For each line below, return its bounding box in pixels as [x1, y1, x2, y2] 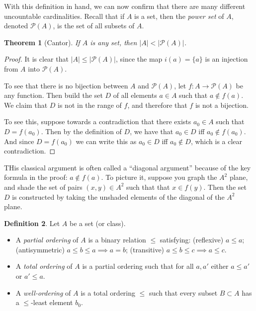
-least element [31, 297, 73, 308]
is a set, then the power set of [134, 10, 224, 21]
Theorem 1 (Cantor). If [4, 37, 80, 47]
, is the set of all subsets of [53, 20, 135, 31]
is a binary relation [88, 234, 146, 245]
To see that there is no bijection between [4, 80, 128, 90]
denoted [4, 20, 28, 31]
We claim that [4, 99, 48, 110]
